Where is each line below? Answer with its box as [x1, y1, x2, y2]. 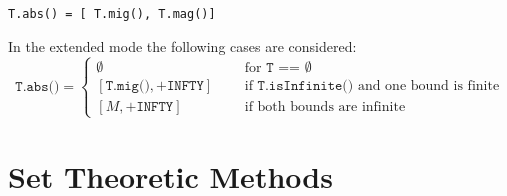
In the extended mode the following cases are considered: [8, 35, 357, 56]
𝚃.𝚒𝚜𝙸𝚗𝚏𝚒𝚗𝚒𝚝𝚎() [257, 78, 354, 93]
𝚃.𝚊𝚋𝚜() [15, 79, 60, 94]
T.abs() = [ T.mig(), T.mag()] [8, 7, 216, 21]
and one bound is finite [357, 78, 500, 93]
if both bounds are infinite [244, 99, 406, 114]
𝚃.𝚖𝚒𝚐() [105, 78, 150, 93]
